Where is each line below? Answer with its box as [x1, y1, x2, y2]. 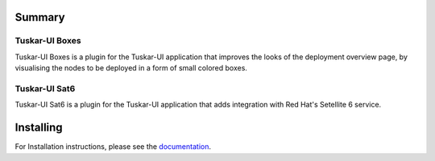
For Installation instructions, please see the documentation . [14, 142, 211, 151]
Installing [14, 121, 64, 135]
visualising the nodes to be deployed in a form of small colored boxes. [14, 63, 247, 73]
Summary [14, 10, 65, 24]
